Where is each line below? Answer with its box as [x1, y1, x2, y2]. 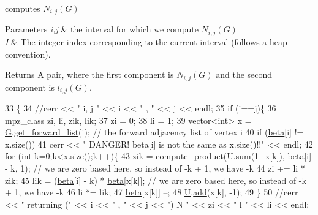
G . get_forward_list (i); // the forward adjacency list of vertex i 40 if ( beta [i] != [5, 126, 304, 138]
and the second [216, 68, 273, 81]
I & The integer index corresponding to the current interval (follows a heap [5, 35, 287, 48]
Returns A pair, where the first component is [5, 68, 174, 81]
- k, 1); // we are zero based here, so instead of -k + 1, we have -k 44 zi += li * [5, 161, 305, 174]
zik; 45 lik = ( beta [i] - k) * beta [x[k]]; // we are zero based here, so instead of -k [5, 173, 306, 186]
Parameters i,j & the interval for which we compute [5, 23, 199, 36]
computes [5, 2, 40, 14]
